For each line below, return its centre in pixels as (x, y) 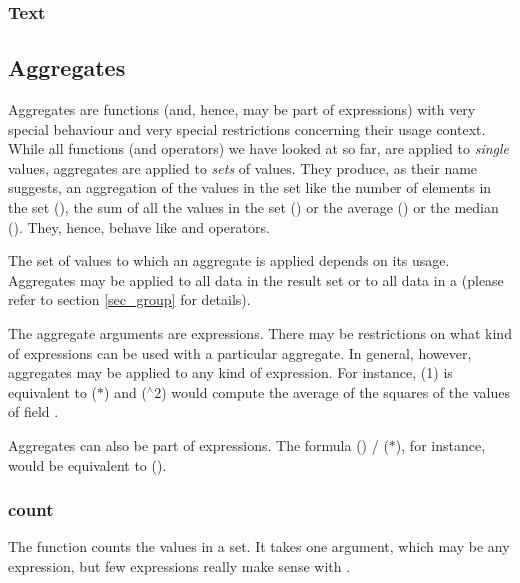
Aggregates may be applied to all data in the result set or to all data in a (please (256, 279)
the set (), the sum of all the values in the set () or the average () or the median (253, 207)
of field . (33, 411)
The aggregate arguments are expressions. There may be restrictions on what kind (260, 332)
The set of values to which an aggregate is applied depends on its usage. (229, 260)
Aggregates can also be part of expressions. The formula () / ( (198, 444)
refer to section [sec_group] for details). (129, 299)
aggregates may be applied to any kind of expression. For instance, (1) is (230, 372)
